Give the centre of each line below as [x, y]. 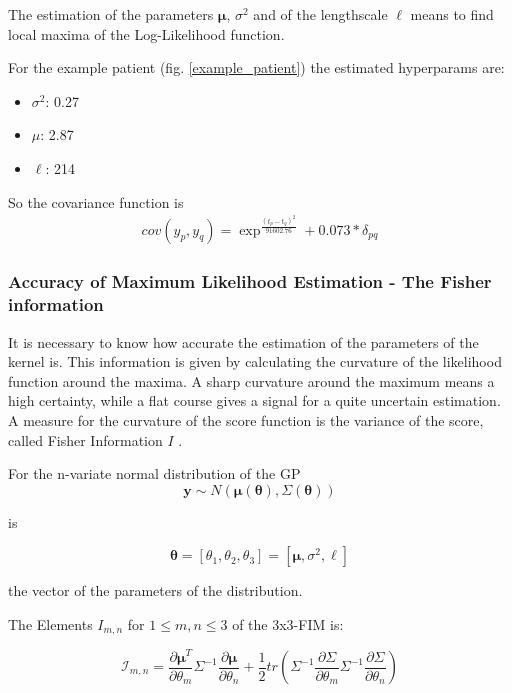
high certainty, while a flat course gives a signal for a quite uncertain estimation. [254, 400]
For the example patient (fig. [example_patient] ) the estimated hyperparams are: [256, 67]
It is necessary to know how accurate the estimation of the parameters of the [243, 341]
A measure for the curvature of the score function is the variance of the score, [246, 420]
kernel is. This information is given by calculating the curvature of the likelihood [255, 361]
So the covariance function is [96, 201]
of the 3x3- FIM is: [288, 624]
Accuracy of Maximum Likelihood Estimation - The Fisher [250, 281]
